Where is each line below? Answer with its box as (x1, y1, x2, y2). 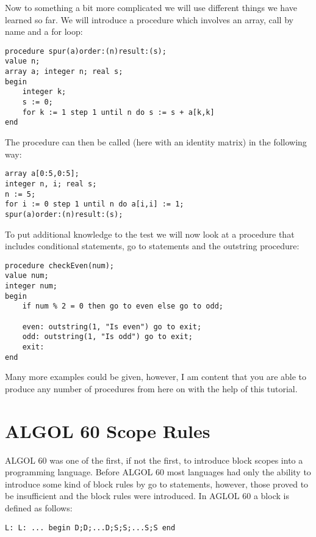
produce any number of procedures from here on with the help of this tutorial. (5, 382, 298, 395)
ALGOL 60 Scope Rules (5, 418, 210, 443)
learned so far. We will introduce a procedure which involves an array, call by (5, 13, 293, 26)
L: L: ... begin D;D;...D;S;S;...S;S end (5, 523, 176, 532)
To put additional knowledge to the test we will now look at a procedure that (5, 227, 295, 240)
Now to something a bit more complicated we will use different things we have (5, 1, 297, 13)
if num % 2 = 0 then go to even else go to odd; (22, 302, 223, 311)
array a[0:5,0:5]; (5, 169, 79, 178)
